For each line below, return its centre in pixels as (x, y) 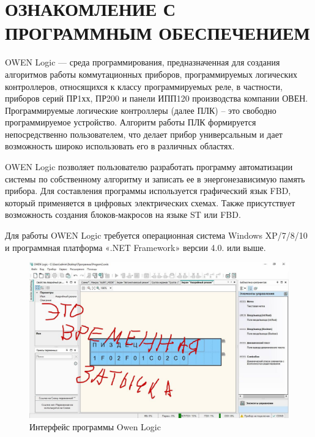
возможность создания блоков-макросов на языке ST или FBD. (123, 215)
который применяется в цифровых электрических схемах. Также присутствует (150, 202)
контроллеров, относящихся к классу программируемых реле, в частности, (144, 86)
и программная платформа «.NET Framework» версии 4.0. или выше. (135, 247)
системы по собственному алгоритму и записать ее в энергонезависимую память (155, 178)
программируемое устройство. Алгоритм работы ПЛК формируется (131, 122)
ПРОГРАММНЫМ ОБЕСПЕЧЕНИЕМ (157, 33)
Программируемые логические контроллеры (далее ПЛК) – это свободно (141, 110)
